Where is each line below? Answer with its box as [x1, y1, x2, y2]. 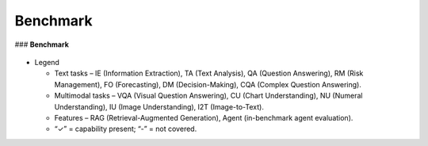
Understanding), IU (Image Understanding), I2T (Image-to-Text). [54, 102, 265, 111]
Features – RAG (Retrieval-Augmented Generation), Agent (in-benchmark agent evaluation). [54, 113, 353, 122]
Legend [34, 57, 59, 67]
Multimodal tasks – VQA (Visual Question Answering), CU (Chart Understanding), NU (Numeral [54, 91, 363, 101]
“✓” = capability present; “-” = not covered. [54, 124, 197, 134]
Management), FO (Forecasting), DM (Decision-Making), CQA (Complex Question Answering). [54, 79, 362, 89]
